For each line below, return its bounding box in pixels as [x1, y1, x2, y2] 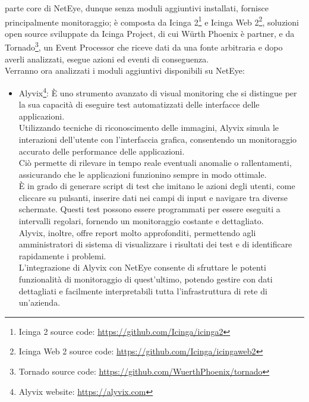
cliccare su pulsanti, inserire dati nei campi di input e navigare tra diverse [18, 191, 288, 203]
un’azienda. [18, 296, 61, 309]
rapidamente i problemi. [18, 249, 106, 262]
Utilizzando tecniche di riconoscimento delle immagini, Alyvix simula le [18, 121, 279, 134]
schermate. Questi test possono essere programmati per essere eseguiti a [18, 203, 280, 215]
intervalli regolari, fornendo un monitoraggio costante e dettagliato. [18, 215, 264, 227]
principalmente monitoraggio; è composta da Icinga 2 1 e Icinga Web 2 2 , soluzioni [5, 14, 299, 28]
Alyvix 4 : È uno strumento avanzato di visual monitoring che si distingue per [18, 84, 297, 99]
